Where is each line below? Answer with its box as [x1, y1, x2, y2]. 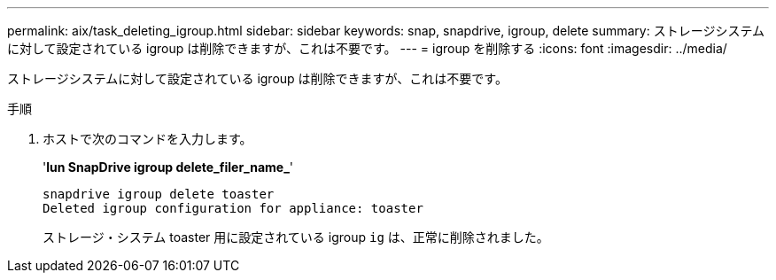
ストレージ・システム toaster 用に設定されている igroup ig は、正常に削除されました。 [43, 229, 549, 245]
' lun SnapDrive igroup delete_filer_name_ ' [43, 159, 294, 175]
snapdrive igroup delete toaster [43, 187, 275, 201]
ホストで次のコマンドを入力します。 [43, 131, 252, 146]
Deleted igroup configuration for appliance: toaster [43, 201, 423, 215]
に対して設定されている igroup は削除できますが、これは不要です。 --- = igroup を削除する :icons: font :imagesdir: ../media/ [7, 41, 727, 56]
